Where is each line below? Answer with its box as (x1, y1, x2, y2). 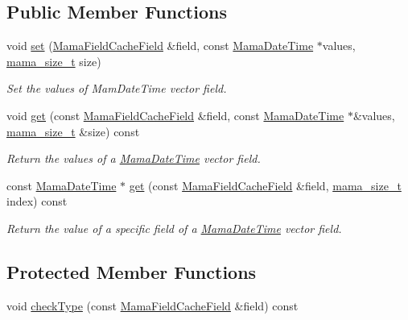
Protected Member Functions (6, 259, 257, 284)
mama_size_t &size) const (6, 123, 140, 139)
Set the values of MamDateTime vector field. (6, 80, 227, 97)
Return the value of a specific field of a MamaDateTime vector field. (6, 219, 342, 236)
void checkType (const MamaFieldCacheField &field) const (6, 297, 299, 314)
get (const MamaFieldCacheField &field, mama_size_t (129, 177, 402, 193)
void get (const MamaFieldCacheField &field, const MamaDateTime (6, 106, 344, 123)
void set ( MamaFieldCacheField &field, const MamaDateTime (6, 37, 314, 54)
